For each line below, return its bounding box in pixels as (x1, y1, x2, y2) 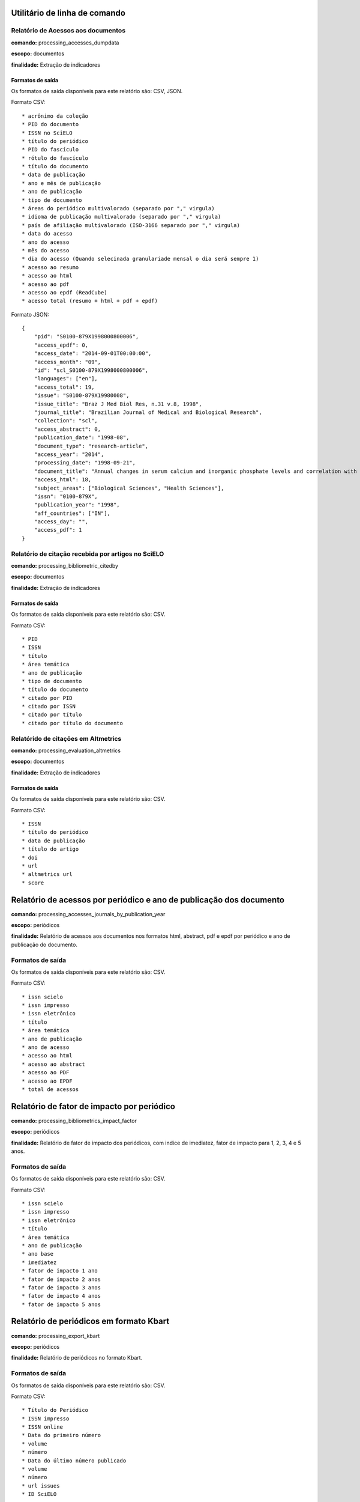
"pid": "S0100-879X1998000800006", (34, 333, 139, 340)
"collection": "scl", (34, 418, 98, 424)
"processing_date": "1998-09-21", (34, 460, 136, 466)
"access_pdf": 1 (34, 526, 82, 534)
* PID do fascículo (22, 146, 79, 153)
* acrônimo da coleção (22, 112, 89, 120)
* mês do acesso (22, 247, 70, 254)
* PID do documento (22, 121, 79, 128)
